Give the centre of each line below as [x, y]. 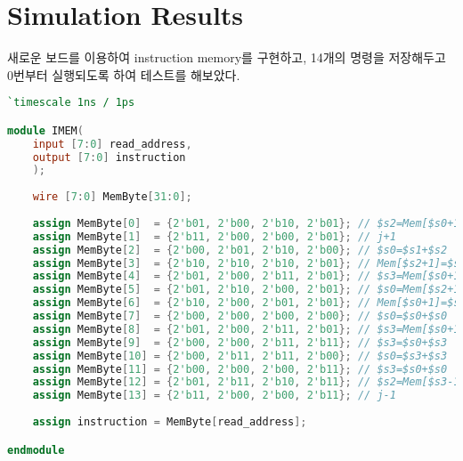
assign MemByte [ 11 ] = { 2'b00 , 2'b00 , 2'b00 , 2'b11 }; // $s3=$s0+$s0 [240, 369]
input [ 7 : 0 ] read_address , [112, 144]
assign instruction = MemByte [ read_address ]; [170, 422]
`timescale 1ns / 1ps [71, 103]
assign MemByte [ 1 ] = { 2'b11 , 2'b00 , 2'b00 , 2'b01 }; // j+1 [214, 236]
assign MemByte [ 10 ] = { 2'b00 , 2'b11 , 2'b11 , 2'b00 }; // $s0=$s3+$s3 [240, 356]
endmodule [36, 450]
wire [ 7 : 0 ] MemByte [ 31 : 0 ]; [112, 197]
